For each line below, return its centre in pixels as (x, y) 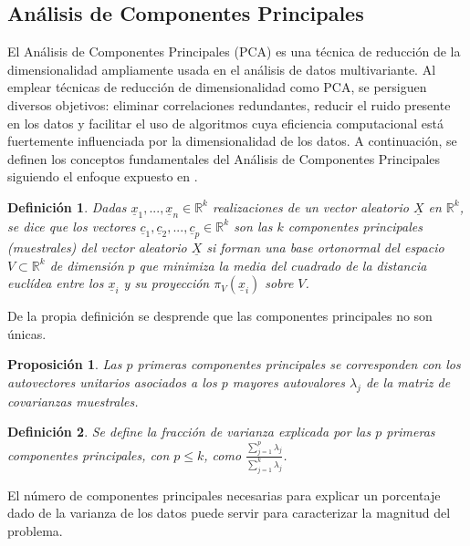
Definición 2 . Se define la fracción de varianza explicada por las (189, 432)
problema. (35, 530)
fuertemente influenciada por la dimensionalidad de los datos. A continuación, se (232, 141)
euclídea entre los (56, 283)
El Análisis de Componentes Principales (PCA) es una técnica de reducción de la (234, 52)
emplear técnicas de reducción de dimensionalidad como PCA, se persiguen (217, 87)
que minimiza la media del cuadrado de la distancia (283, 265)
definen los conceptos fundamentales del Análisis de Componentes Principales (224, 158)
